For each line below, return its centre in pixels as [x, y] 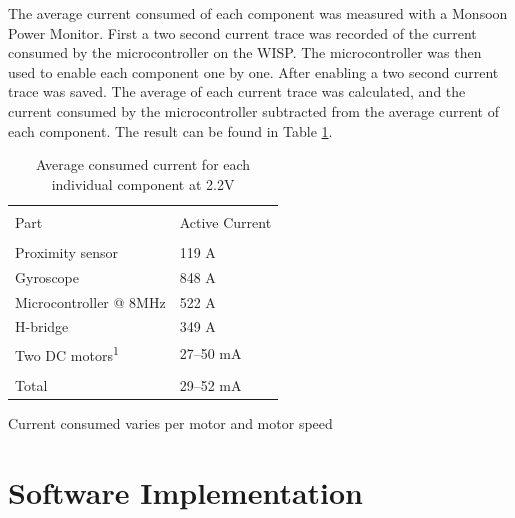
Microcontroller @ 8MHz [90, 301]
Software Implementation [186, 491]
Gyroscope [47, 276]
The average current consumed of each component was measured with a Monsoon [258, 13]
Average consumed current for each [143, 164]
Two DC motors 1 [67, 353]
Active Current [225, 221]
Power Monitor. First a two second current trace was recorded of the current [242, 32]
